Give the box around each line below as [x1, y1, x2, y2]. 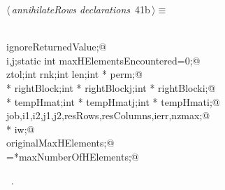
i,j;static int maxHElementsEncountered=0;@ [6, 53, 201, 67]
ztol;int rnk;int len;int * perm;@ [6, 67, 143, 81]
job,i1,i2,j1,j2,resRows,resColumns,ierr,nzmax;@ [6, 108, 210, 123]
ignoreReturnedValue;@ [6, 39, 107, 54]
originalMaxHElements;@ [6, 135, 115, 150]
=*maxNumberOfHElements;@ [6, 149, 139, 163]
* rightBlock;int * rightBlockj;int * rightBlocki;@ [6, 80, 216, 95]
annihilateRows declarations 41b [11, 2, 150, 16]
